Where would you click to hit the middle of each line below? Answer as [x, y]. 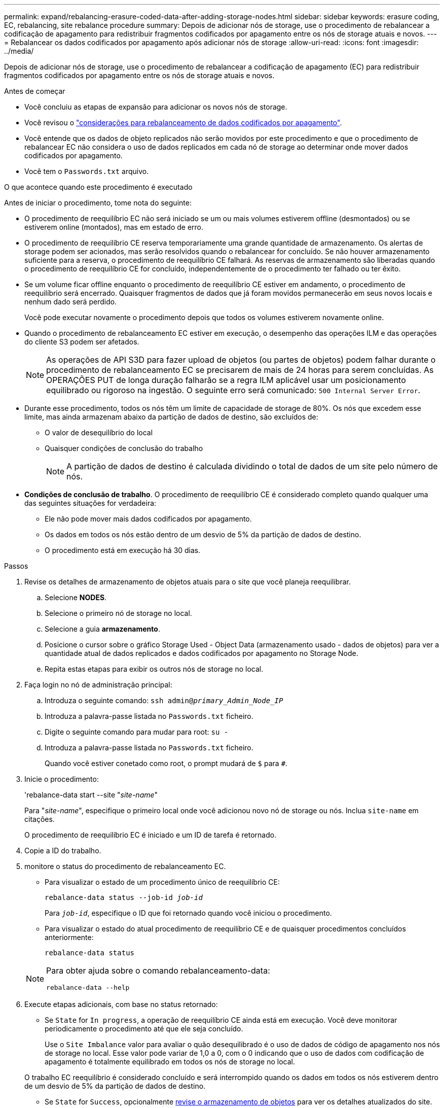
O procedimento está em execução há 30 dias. [123, 550]
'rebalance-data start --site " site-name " [91, 795]
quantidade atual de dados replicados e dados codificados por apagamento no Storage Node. [201, 653]
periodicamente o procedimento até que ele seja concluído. [144, 1029]
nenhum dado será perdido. [71, 302]
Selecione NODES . [76, 597]
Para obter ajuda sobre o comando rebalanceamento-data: [158, 971]
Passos [16, 566]
